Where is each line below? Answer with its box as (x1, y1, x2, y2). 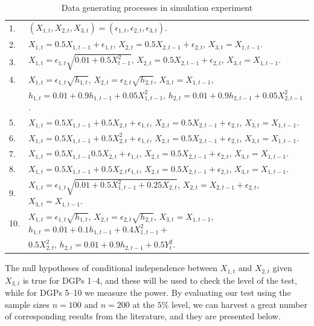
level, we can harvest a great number (171, 298, 307, 310)
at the (132, 298, 155, 310)
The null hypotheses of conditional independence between (5, 261, 218, 274)
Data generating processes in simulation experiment (61, 1, 253, 13)
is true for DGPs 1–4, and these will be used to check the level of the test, (22, 273, 297, 286)
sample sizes (5, 298, 50, 310)
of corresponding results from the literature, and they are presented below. (5, 310, 281, 322)
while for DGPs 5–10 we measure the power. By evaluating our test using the (5, 286, 291, 299)
